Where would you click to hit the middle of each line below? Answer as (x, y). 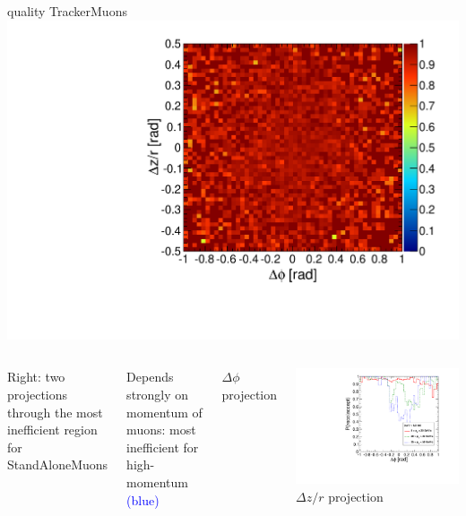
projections (38, 394)
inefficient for (163, 447)
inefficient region (52, 430)
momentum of (164, 412)
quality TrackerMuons (67, 11)
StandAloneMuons (58, 464)
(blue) (143, 499)
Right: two (36, 377)
